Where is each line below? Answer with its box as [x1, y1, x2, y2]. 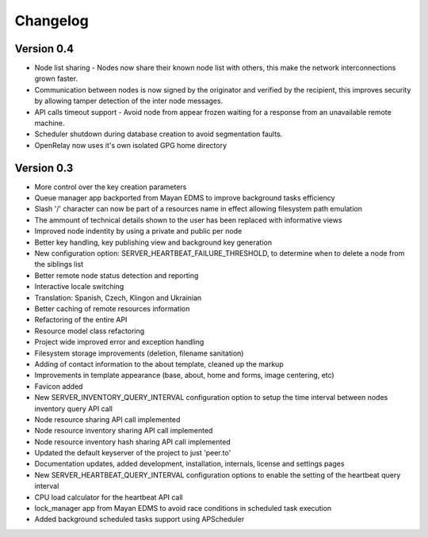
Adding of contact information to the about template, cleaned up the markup [34, 359, 285, 368]
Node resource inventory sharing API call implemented [34, 426, 213, 436]
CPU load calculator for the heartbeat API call [34, 492, 183, 502]
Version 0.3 [14, 161, 74, 174]
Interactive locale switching [34, 282, 124, 291]
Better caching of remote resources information [34, 304, 190, 313]
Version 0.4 [14, 42, 75, 55]
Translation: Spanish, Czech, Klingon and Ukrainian [34, 293, 202, 303]
